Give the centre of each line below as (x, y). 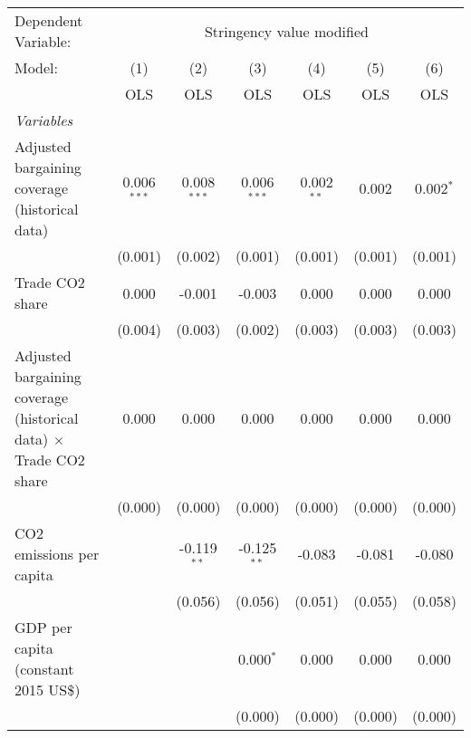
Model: (37, 67)
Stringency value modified (286, 31)
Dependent (49, 20)
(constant (44, 669)
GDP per (43, 627)
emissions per (57, 554)
